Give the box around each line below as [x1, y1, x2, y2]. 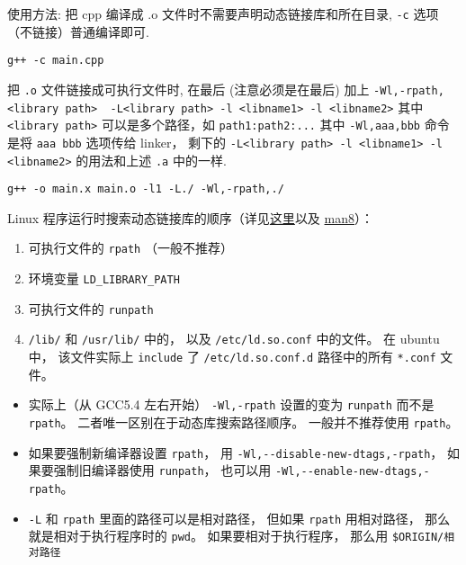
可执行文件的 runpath [28, 299, 154, 318]
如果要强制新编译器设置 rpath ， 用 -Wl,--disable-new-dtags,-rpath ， [28, 443, 444, 462]
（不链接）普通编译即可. [7, 22, 149, 40]
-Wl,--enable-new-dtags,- [274, 465, 430, 479]
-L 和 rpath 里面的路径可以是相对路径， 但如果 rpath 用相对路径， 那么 [28, 508, 451, 527]
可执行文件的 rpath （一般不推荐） [28, 238, 233, 257]
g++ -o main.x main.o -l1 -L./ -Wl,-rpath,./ [7, 183, 284, 196]
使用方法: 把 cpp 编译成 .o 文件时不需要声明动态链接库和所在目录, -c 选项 [7, 4, 439, 22]
